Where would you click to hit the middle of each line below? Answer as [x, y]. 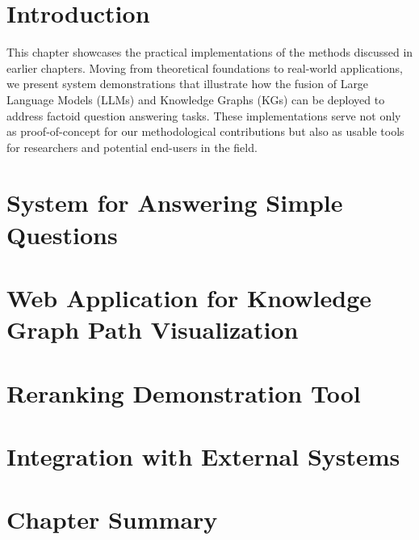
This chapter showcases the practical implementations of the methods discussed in [210, 52]
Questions [62, 234]
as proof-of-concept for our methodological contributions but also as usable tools [205, 131]
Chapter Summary [112, 519]
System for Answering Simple [175, 202]
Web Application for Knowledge [189, 298]
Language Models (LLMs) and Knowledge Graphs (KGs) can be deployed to [196, 99]
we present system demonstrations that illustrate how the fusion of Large [188, 84]
